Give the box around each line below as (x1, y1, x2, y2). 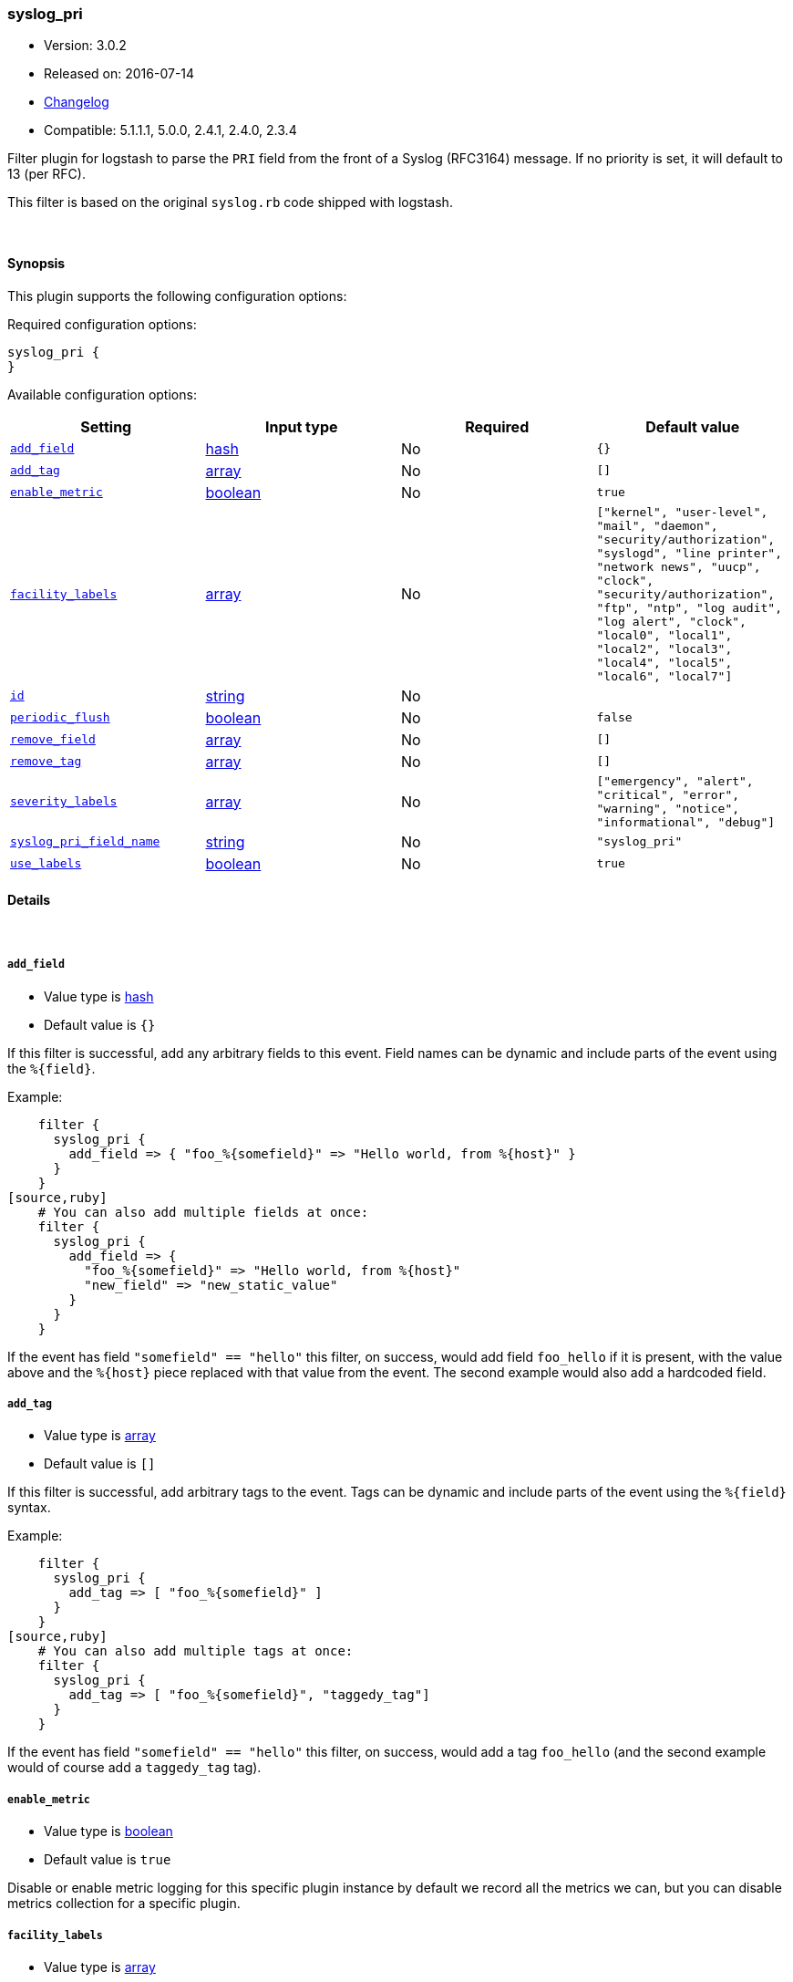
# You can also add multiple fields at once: (37, 1204, 369, 1219)
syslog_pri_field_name (10, 835, 160, 849)
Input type (264, 417, 338, 436)
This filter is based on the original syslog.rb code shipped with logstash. (7, 194, 453, 211)
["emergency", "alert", (596, 773, 754, 788)
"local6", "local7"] (596, 669, 733, 683)
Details (7, 892, 51, 908)
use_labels (10, 856, 82, 871)
